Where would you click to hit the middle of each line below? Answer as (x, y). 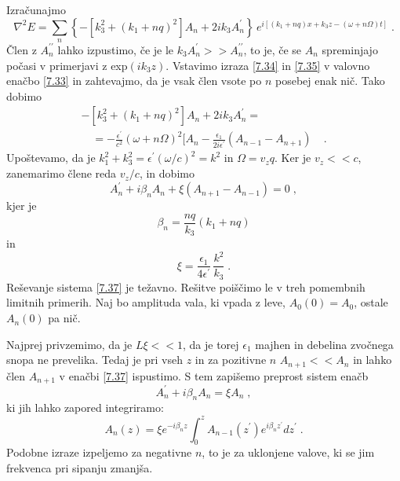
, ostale (371, 302)
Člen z (22, 49)
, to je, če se (273, 49)
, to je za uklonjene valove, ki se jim (288, 452)
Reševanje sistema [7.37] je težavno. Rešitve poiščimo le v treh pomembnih (186, 286)
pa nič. (64, 318)
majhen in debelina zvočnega (324, 344)
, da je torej (211, 344)
